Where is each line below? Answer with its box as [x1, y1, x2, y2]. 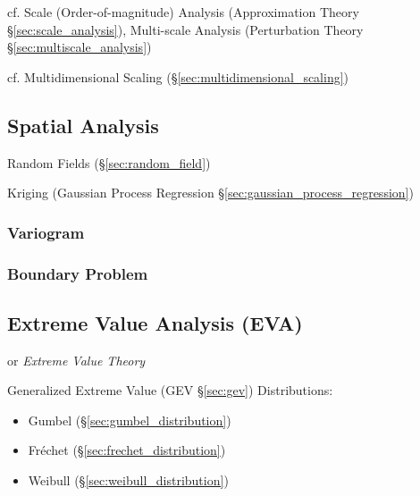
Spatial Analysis [7, 111, 159, 139]
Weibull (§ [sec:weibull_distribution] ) [28, 471, 229, 490]
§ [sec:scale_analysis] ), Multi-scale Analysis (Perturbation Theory [7, 20, 364, 38]
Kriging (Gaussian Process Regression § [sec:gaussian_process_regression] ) [7, 183, 414, 202]
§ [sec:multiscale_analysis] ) [7, 38, 152, 56]
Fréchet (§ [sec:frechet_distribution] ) [28, 441, 226, 459]
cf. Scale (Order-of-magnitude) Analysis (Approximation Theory [7, 3, 359, 21]
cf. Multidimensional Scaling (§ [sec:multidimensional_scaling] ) [7, 67, 349, 86]
